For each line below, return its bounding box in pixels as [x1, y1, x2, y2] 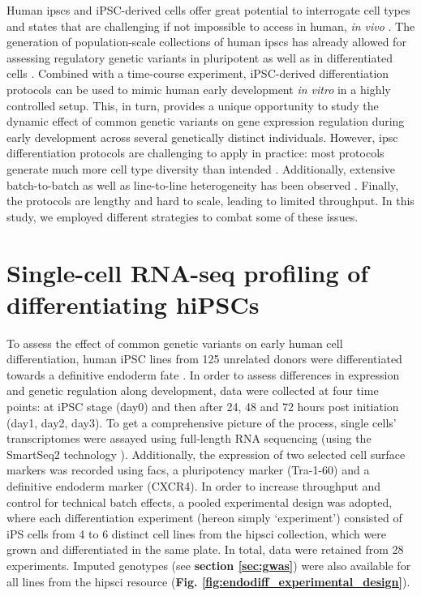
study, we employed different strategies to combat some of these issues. [6, 208, 359, 225]
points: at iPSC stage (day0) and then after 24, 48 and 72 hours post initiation [6, 398, 399, 414]
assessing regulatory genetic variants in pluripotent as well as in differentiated [6, 49, 393, 66]
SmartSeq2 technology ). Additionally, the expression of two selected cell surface [6, 445, 406, 462]
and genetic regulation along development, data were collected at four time [6, 382, 379, 399]
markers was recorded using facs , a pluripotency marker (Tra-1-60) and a [6, 461, 370, 478]
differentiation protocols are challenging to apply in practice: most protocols [6, 144, 384, 161]
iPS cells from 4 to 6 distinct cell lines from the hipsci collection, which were [6, 525, 387, 542]
